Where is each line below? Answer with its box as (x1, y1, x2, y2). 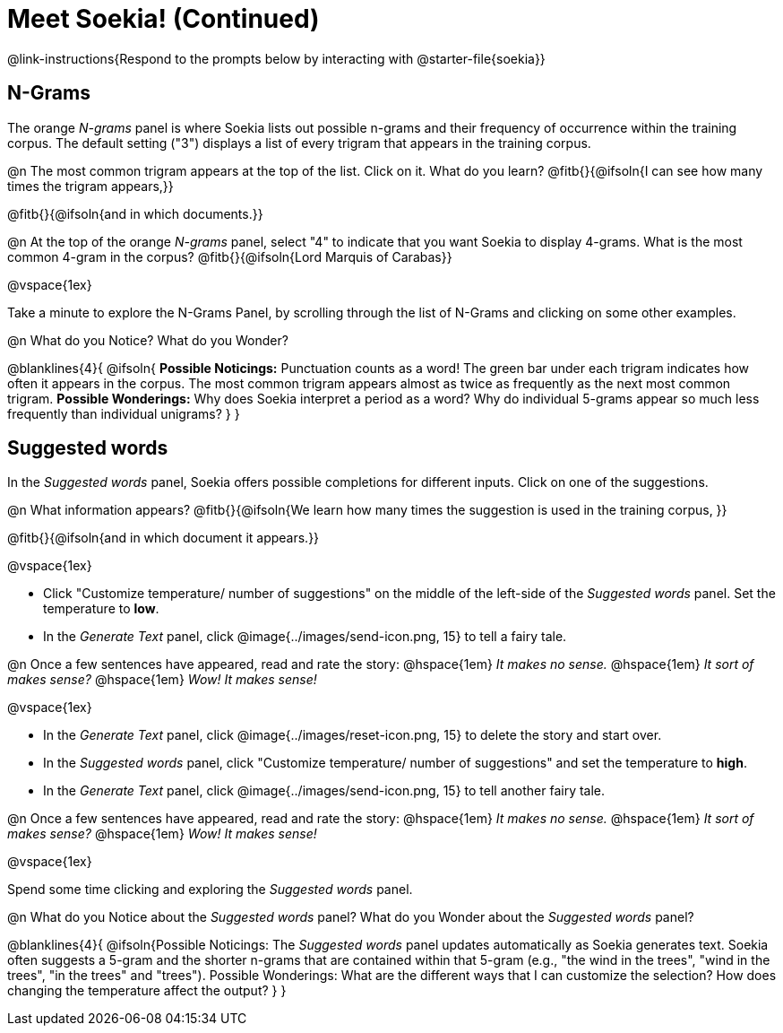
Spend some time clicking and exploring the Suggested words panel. (7, 881, 413, 898)
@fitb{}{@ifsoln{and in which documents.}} (7, 205, 263, 221)
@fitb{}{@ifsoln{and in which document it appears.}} (7, 530, 320, 546)
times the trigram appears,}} (7, 178, 174, 194)
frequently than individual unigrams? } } (7, 405, 240, 421)
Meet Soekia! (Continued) (7, 4, 320, 34)
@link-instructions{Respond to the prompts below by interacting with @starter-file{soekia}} (7, 50, 546, 66)
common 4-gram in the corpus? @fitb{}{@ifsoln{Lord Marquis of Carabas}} (7, 248, 452, 265)
